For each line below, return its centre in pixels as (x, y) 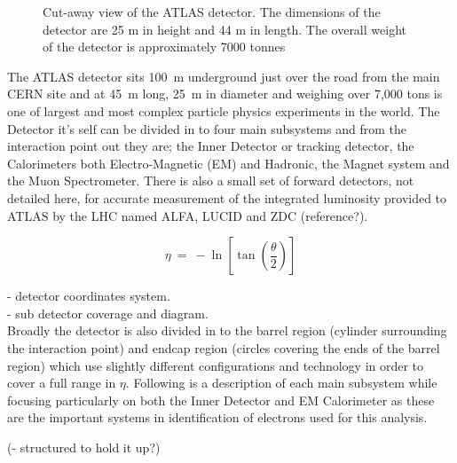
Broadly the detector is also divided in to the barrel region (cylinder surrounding (227, 330)
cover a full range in (62, 383)
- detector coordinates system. (89, 296)
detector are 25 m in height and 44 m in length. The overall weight (225, 29)
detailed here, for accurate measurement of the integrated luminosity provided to (227, 197)
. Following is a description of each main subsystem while (281, 383)
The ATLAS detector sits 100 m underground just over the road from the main (224, 76)
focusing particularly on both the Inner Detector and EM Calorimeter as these (221, 400)
